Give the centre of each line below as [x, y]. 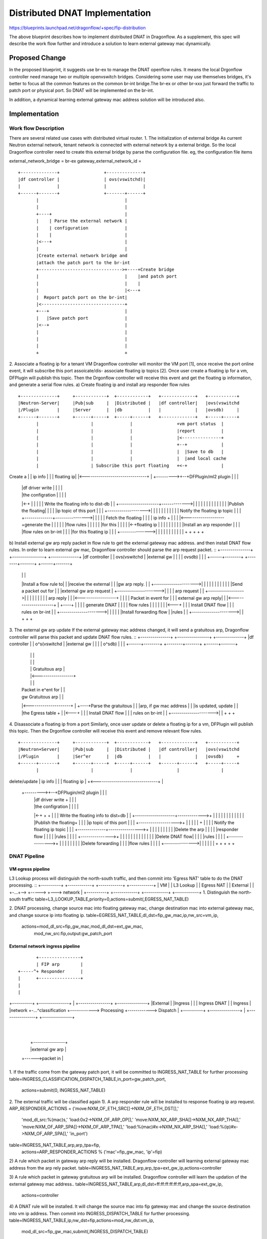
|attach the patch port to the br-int [83, 262]
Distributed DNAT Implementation [80, 13]
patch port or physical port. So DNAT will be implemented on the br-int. [82, 90]
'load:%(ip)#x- [223, 1126]
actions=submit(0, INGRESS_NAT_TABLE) [64, 1090]
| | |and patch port [107, 277]
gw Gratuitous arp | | [43, 697]
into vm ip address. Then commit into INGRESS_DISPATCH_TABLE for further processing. [100, 1213]
